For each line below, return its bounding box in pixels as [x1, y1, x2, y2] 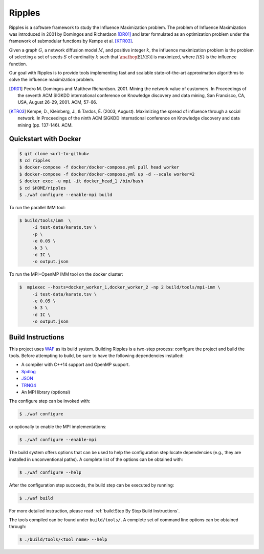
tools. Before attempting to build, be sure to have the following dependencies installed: [9, 353, 184, 359]
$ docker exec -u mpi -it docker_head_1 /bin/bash [19, 178, 144, 184]
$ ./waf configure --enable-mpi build [19, 192, 112, 197]
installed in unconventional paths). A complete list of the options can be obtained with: [9, 456, 183, 462]
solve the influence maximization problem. [9, 76, 95, 83]
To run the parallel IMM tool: [9, 204, 66, 210]
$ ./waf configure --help [19, 469, 82, 475]
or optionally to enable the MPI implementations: [9, 424, 107, 430]
